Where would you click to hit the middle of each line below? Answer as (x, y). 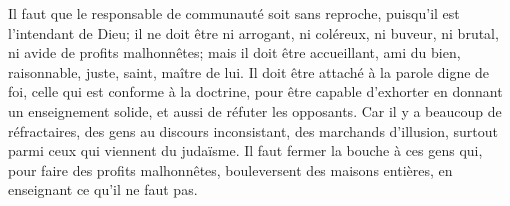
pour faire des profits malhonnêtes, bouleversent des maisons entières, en (230, 169)
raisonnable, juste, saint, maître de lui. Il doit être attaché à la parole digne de (249, 71)
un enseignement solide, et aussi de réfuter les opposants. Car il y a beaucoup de (255, 110)
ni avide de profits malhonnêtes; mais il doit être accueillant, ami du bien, (234, 52)
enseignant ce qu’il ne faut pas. (103, 189)
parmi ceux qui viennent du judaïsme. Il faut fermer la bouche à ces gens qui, (245, 150)
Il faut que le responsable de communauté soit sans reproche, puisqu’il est (234, 13)
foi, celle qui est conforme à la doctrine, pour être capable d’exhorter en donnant (255, 91)
